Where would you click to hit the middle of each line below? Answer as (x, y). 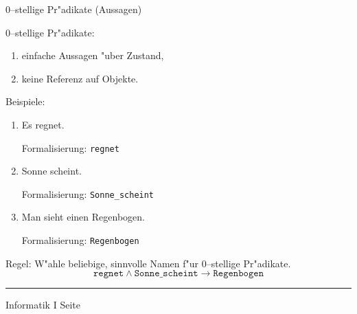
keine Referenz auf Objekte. (80, 78)
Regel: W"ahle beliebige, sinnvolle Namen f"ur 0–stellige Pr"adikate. (148, 263)
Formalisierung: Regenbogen (80, 240)
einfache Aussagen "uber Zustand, (93, 55)
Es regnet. (43, 124)
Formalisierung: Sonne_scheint (88, 193)
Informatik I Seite (43, 305)
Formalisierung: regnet (70, 147)
